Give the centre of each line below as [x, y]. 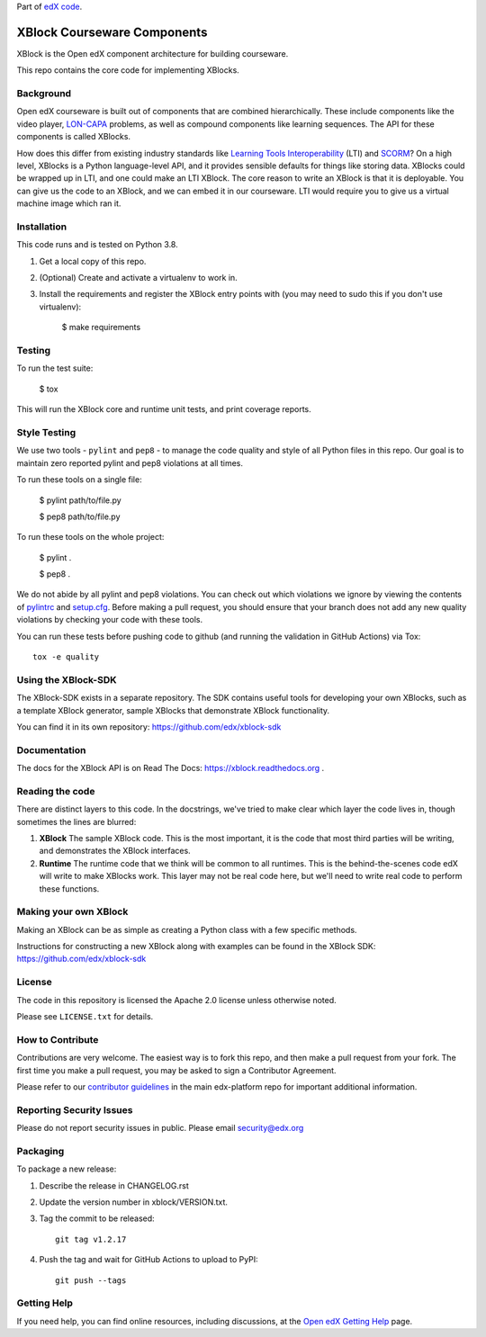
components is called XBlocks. [73, 137]
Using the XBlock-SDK [67, 679]
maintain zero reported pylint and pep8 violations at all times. [130, 462]
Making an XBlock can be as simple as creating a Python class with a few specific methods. [187, 929]
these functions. [69, 888]
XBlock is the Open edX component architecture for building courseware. [153, 53]
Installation [42, 227]
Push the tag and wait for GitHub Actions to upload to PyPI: [148, 1260]
